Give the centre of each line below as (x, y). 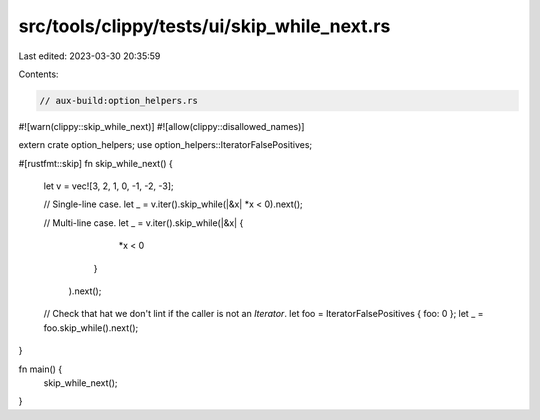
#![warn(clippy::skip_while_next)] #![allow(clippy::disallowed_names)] (161, 126)
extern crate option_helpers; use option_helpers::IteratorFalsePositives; (165, 145)
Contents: (38, 74)
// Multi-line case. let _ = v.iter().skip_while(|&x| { (143, 222)
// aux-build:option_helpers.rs (119, 100)
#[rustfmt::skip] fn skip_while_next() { (96, 163)
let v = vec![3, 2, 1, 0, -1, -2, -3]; (108, 186)
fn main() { (40, 369)
